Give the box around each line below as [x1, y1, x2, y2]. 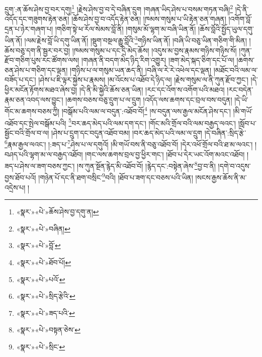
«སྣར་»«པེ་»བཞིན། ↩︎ [16, 223, 70, 233]
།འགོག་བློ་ [228, 14, 252, 24]
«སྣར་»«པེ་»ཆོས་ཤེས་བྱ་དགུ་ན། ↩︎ [16, 206, 99, 217]
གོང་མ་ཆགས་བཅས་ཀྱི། [5, 105, 60, 116]
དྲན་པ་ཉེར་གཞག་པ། [5, 23, 53, 34]
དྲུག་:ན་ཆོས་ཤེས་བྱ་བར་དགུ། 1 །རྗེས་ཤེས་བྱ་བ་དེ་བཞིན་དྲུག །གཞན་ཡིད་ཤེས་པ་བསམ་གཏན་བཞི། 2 [5, 3, 233, 14]
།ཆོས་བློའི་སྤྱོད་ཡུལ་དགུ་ [198, 23, 254, 34]
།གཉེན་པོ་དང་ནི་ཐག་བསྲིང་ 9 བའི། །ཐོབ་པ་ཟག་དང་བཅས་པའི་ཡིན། [38, 171, 193, 183]
